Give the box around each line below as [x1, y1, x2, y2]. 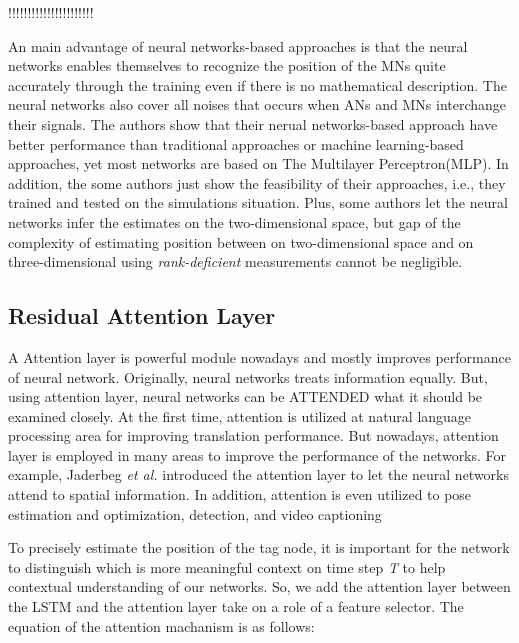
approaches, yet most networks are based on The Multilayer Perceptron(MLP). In [8, 153, 509, 174]
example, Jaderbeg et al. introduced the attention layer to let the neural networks [8, 464, 510, 485]
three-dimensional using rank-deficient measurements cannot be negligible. [8, 251, 463, 272]
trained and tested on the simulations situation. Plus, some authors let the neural [8, 192, 508, 213]
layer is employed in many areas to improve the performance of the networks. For [8, 444, 507, 465]
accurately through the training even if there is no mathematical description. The [8, 74, 507, 95]
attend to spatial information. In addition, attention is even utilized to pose [8, 484, 472, 505]
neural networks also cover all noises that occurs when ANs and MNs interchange [8, 94, 507, 115]
